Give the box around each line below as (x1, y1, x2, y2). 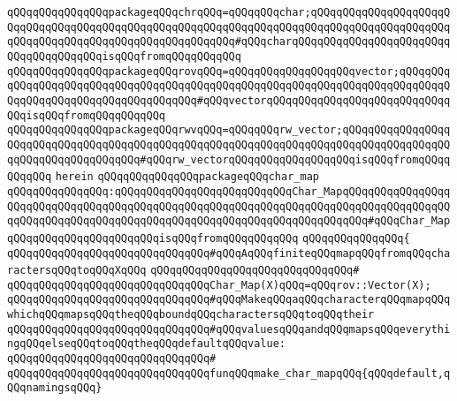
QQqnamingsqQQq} (7, 382, 103, 395)
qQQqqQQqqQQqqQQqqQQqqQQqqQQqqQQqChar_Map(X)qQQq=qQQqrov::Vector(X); (7, 278, 431, 291)
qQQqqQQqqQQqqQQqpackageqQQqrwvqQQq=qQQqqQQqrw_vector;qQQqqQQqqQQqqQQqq (7, 124, 451, 137)
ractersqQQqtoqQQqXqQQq (7, 264, 147, 277)
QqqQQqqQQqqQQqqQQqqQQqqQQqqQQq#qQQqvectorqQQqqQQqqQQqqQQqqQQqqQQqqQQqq (7, 94, 451, 107)
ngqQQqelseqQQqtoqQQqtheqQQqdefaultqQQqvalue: (7, 337, 286, 351)
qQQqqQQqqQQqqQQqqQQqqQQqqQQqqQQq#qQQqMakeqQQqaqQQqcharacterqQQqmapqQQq (7, 293, 451, 306)
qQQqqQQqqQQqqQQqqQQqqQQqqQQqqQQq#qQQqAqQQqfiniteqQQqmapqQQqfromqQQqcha (7, 246, 451, 260)
